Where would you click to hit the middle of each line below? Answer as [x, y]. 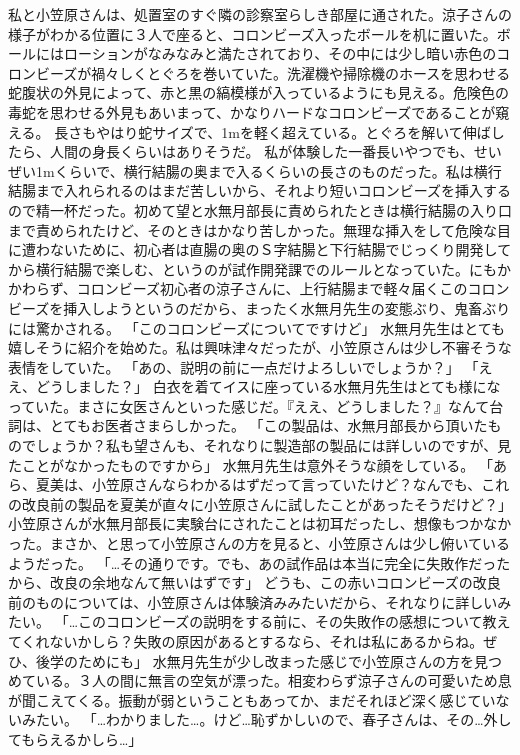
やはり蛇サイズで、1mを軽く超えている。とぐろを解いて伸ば [293, 131]
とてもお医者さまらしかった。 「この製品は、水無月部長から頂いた [268, 425]
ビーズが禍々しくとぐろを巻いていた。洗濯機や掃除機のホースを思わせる [273, 72]
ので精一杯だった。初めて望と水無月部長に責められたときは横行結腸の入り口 [260, 209]
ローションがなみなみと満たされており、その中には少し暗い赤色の [280, 53]
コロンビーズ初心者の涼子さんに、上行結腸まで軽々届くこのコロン [293, 288]
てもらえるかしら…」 [75, 738]
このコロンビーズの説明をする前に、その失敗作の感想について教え [294, 621]
